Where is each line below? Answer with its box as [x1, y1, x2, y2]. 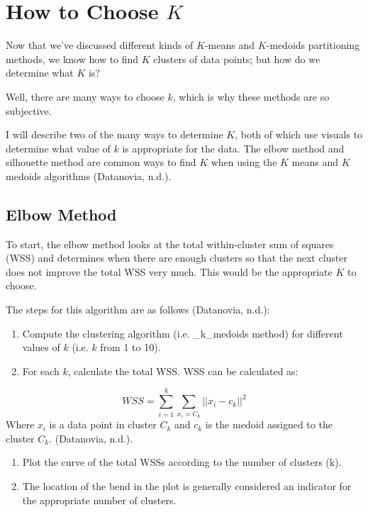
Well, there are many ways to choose [6, 89, 165, 104]
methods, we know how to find [6, 51, 139, 66]
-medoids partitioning [266, 38, 360, 52]
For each [22, 363, 60, 378]
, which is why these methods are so [172, 89, 330, 104]
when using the [211, 155, 277, 169]
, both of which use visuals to [235, 127, 363, 142]
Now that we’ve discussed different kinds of [6, 38, 194, 52]
